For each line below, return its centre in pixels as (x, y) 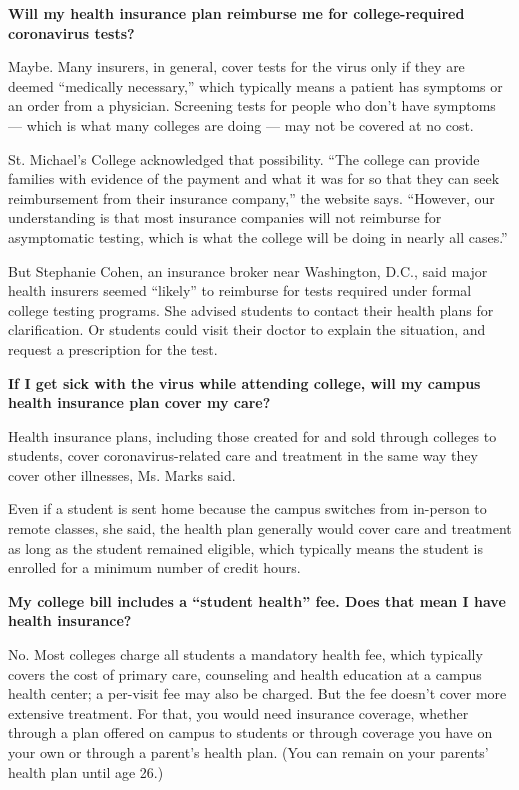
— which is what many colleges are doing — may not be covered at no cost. (241, 124)
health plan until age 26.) (86, 771)
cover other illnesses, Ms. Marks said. (122, 474)
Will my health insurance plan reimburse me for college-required (236, 13)
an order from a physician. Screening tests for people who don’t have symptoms (252, 105)
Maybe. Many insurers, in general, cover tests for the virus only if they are (236, 66)
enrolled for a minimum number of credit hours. (154, 567)
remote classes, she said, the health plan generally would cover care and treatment (260, 528)
